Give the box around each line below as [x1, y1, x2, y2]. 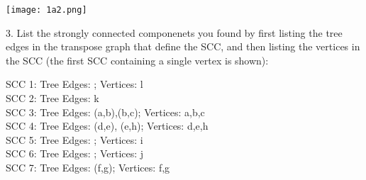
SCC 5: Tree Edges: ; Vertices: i [6, 132, 143, 147]
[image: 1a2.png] [6, 5, 87, 15]
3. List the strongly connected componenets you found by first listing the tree [6, 25, 343, 40]
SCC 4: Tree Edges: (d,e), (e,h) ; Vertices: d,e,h [6, 118, 209, 133]
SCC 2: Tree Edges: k [6, 91, 99, 106]
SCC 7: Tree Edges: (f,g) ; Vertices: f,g [6, 160, 170, 174]
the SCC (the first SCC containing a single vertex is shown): [6, 52, 269, 67]
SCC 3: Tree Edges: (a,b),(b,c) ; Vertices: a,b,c [6, 104, 205, 119]
